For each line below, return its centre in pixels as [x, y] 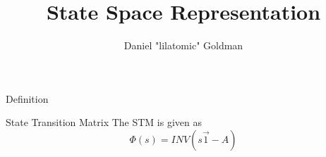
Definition [27, 98]
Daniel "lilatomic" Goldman [183, 45]
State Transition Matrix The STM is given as [104, 122]
